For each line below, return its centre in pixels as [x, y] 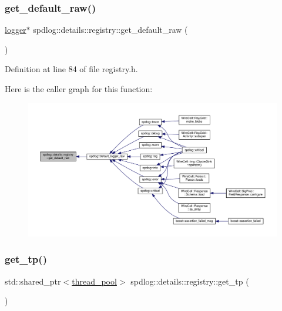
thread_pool [94, 281]
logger [16, 30]
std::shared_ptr [33, 281]
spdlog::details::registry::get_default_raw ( [110, 30]
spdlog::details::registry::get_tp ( [190, 281]
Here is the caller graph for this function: [79, 89]
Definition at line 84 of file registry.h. [71, 69]
